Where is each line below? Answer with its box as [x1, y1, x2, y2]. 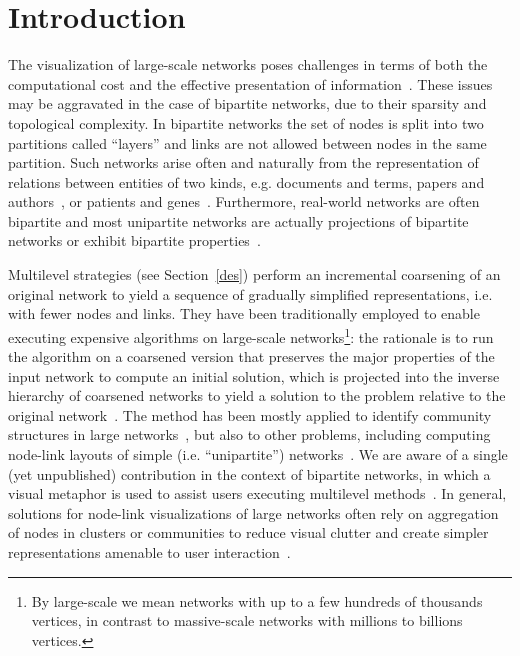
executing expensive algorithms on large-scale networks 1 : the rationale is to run [8, 323, 494, 347]
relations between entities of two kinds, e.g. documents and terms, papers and [8, 171, 485, 192]
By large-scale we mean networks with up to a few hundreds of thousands [31, 590, 483, 611]
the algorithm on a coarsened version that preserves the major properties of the [8, 346, 495, 367]
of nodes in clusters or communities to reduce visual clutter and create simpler [8, 522, 489, 543]
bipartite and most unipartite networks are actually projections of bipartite [8, 210, 469, 231]
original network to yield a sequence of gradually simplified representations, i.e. [8, 283, 493, 304]
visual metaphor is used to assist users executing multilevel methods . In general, [8, 483, 507, 504]
